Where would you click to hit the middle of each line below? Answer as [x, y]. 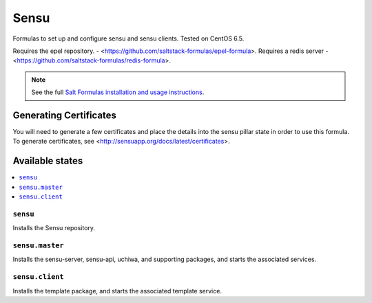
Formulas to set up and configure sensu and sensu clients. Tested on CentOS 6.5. [128, 38]
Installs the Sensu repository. [54, 228]
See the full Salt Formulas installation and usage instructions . [118, 92]
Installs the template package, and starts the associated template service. [117, 291]
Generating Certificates [65, 115]
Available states [48, 161]
